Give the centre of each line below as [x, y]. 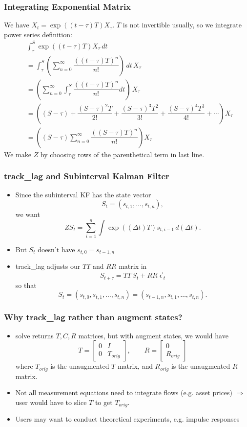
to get [104, 402]
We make [18, 154]
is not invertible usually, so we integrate [182, 25]
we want [28, 214]
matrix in [133, 266]
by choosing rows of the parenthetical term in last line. [122, 154]
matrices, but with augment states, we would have [153, 335]
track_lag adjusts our [48, 266]
